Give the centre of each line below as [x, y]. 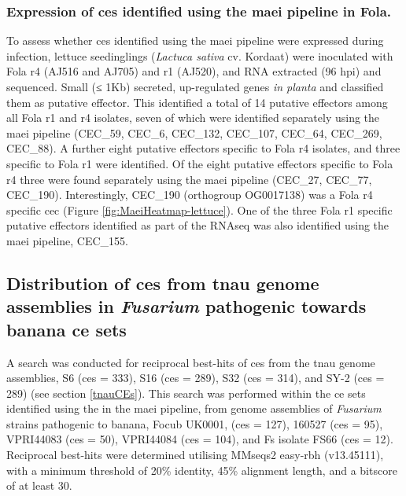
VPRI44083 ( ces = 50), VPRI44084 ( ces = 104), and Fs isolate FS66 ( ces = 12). [200, 439]
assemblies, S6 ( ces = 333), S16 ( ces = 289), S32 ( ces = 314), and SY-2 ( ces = [196, 378]
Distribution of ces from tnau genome [163, 283]
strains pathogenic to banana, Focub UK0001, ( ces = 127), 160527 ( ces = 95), [195, 423]
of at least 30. [39, 485]
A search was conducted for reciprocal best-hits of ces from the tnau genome [191, 362]
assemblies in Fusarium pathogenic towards [186, 306]
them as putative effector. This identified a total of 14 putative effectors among [197, 102]
